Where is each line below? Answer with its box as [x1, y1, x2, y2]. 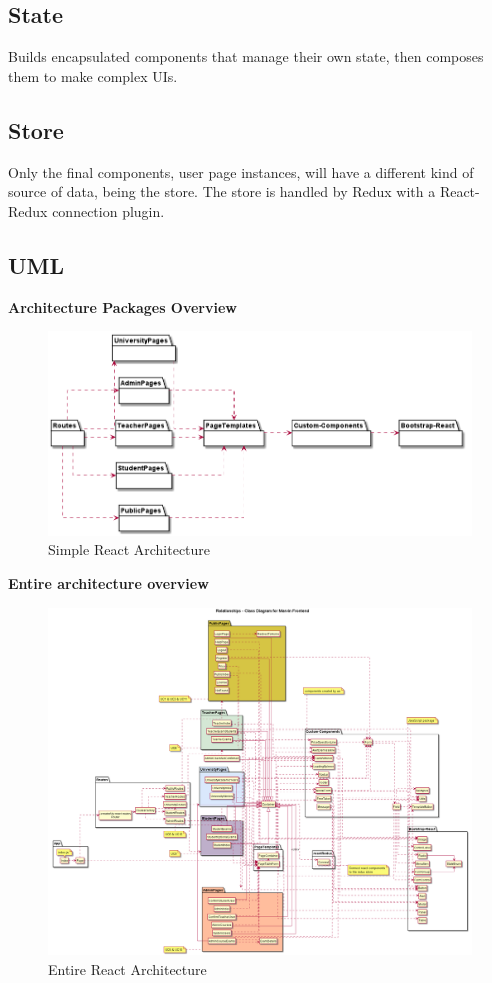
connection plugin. [52, 200, 165, 221]
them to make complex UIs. [8, 65, 178, 86]
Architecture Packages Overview [8, 296, 237, 317]
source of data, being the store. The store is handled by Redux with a [8, 181, 436, 202]
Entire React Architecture [48, 958, 207, 979]
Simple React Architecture [48, 539, 211, 560]
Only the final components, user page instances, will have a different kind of [8, 161, 474, 182]
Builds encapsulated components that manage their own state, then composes [8, 46, 484, 67]
